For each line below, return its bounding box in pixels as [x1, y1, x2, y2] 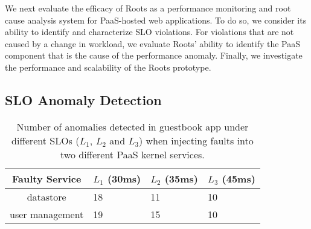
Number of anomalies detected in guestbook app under [16, 119, 249, 134]
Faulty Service [11, 171, 82, 185]
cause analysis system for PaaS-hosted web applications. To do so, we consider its [5, 13, 307, 26]
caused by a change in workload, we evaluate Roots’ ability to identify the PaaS [5, 37, 301, 50]
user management [10, 207, 84, 221]
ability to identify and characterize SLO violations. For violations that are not [5, 25, 294, 38]
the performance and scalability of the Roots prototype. [5, 60, 211, 73]
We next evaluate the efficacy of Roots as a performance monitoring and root [5, 2, 291, 14]
